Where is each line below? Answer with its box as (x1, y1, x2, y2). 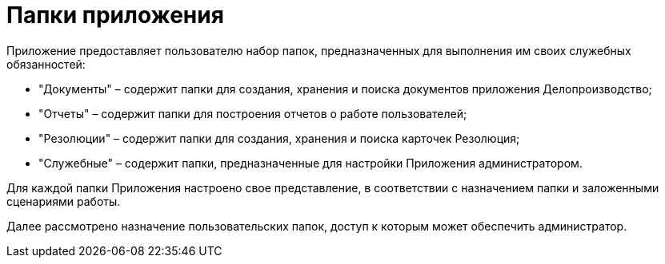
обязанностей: (6, 57, 86, 71)
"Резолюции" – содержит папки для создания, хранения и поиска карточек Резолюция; (38, 131, 520, 145)
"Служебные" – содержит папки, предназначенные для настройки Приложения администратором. (38, 156, 583, 170)
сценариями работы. (6, 194, 121, 208)
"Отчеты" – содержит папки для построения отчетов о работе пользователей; (38, 106, 467, 120)
